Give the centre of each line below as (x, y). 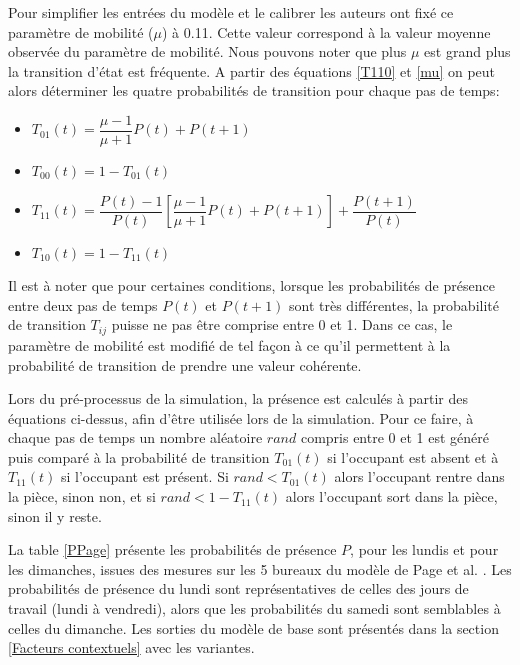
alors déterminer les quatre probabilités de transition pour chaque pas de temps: (254, 90)
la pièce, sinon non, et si (82, 496)
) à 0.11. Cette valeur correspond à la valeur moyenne (326, 31)
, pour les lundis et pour (424, 549)
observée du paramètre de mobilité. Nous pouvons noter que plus (207, 51)
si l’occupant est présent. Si (144, 476)
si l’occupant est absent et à (413, 456)
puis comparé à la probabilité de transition (139, 456)
